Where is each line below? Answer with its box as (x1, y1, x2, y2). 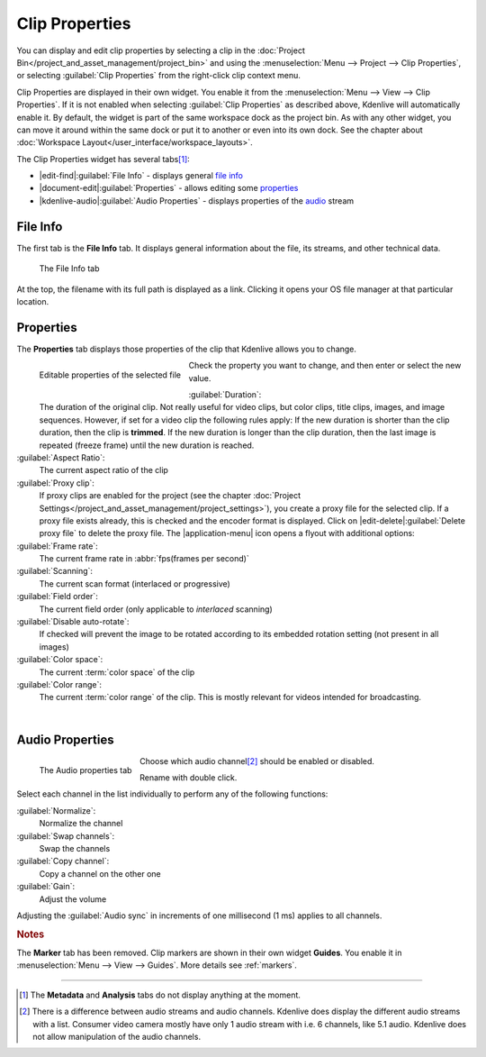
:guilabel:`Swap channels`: (16, 830, 115, 842)
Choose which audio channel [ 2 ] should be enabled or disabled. (139, 755, 375, 766)
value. (188, 372, 211, 383)
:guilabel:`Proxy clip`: (16, 478, 94, 488)
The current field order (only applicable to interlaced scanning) (39, 604, 274, 615)
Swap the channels (39, 843, 111, 854)
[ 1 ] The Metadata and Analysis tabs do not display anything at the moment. (19, 989, 301, 1000)
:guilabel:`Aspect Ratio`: (16, 451, 105, 463)
